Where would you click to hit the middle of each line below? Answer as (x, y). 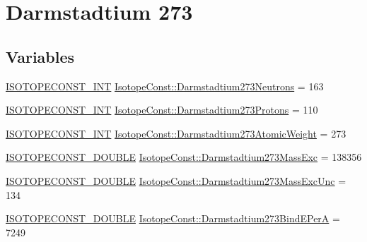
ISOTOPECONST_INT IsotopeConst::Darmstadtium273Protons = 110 (162, 110)
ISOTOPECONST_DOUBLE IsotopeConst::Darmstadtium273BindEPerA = (173, 218)
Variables (40, 56)
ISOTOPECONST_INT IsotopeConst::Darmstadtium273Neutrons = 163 (165, 86)
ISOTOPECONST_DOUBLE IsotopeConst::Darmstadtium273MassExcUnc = (176, 180)
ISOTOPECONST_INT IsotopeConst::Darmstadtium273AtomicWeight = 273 (176, 133)
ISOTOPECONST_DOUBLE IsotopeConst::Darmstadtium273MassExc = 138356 (184, 157)
